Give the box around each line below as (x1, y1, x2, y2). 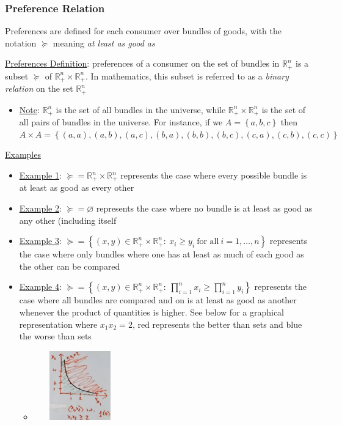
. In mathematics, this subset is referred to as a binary (85, 69, 289, 82)
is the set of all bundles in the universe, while (56, 103, 226, 116)
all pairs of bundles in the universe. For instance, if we (19, 116, 223, 128)
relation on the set (5, 82, 73, 95)
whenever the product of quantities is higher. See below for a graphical (19, 306, 284, 319)
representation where (19, 317, 98, 330)
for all (197, 237, 219, 246)
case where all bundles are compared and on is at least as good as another (19, 294, 297, 306)
